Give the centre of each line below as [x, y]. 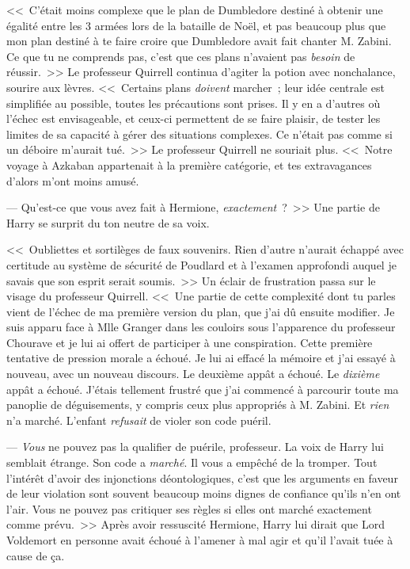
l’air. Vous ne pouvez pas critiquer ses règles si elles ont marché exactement [189, 508]
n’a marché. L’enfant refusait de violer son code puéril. [139, 420]
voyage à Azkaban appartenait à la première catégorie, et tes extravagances [189, 164]
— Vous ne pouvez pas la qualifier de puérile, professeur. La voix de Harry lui [195, 447]
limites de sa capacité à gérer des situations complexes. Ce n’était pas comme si [199, 134]
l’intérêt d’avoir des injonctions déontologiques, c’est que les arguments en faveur [202, 477]
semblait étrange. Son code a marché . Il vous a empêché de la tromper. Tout [192, 462]
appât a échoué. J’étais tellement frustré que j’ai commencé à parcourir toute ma [203, 389]
